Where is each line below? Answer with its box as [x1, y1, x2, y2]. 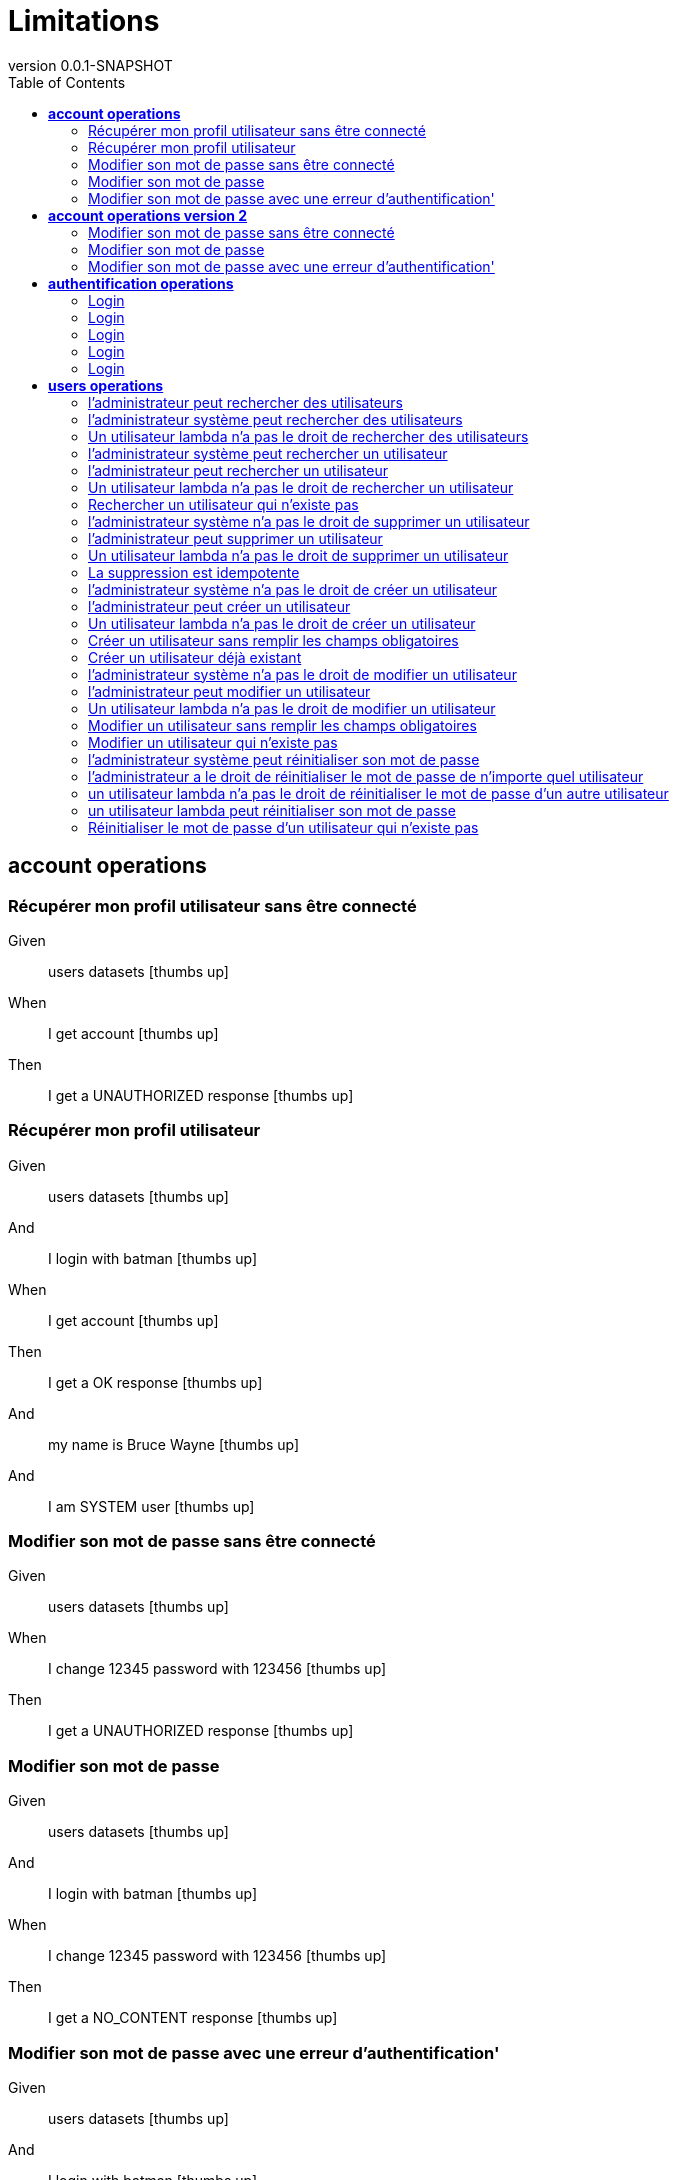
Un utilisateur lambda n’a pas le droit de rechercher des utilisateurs [88, 427, 529, 445]
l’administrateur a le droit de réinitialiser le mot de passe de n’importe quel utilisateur [88, 767, 644, 785]
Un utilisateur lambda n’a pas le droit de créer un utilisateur [88, 614, 476, 632]
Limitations [8, 4, 160, 38]
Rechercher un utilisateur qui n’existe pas [88, 495, 359, 513]
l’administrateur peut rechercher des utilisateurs [88, 393, 403, 411]
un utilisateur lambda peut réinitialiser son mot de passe [88, 801, 456, 819]
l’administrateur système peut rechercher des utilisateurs [88, 410, 463, 428]
